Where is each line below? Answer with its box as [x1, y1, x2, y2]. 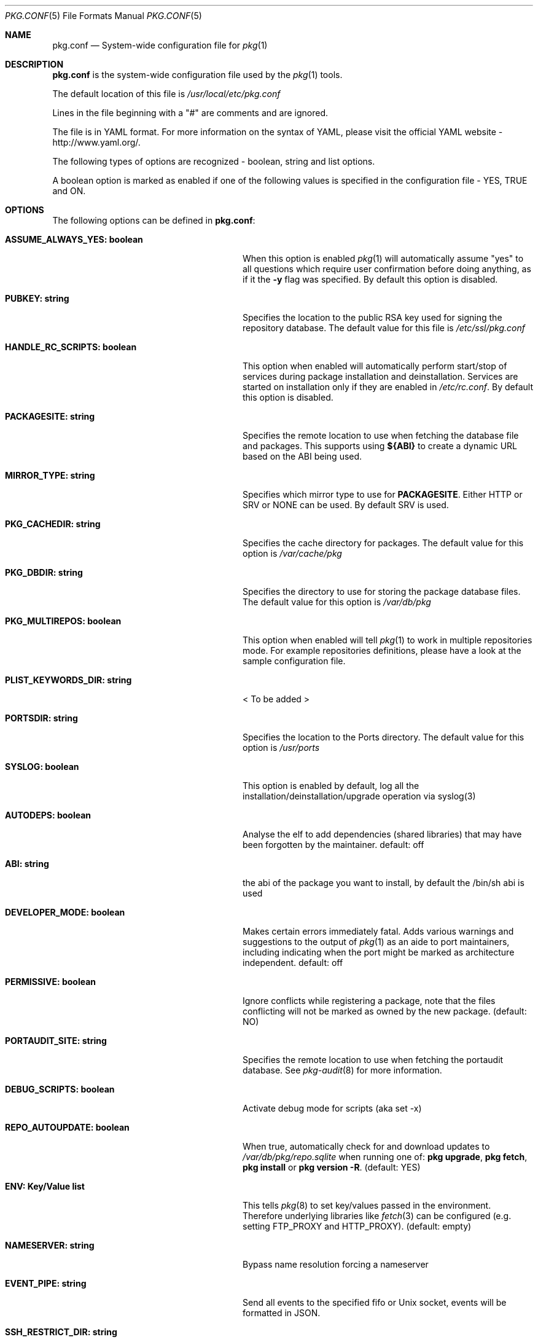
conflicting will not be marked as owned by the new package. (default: [243, 1006, 527, 1016]
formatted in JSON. [243, 1308, 321, 1318]
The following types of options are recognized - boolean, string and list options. [52, 156, 375, 167]
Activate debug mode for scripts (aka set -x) [243, 1103, 422, 1113]
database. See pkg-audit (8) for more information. [243, 1065, 442, 1075]
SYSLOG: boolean [5, 761, 79, 772]
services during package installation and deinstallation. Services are [243, 371, 518, 382]
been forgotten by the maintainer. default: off [243, 839, 424, 850]
